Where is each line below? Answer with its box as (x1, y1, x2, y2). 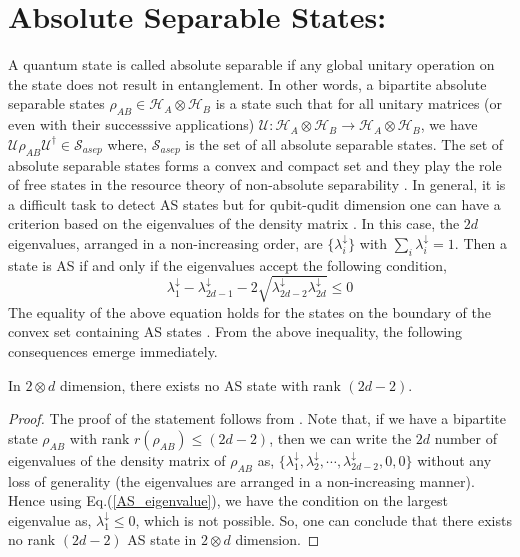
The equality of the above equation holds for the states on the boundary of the (8, 301, 491, 322)
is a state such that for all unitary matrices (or (215, 93, 503, 114)
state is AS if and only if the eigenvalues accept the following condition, (8, 254, 447, 275)
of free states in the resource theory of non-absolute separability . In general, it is (8, 174, 506, 195)
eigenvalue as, (8, 509, 92, 530)
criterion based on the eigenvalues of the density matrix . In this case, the (8, 213, 460, 234)
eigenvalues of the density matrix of (8, 449, 226, 470)
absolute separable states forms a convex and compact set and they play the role (8, 154, 502, 175)
